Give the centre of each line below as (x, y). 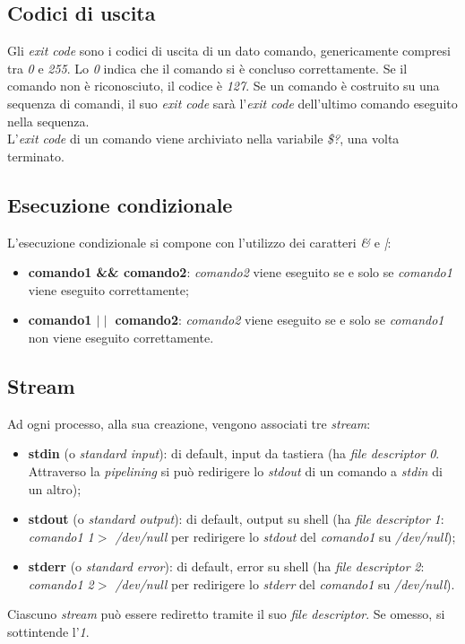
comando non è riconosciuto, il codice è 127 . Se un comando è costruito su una (224, 86)
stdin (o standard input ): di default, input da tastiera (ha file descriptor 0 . (234, 453)
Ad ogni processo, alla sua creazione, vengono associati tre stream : (189, 423)
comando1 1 (61, 536)
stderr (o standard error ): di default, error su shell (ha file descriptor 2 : (226, 566)
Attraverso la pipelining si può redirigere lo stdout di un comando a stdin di (235, 470)
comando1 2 (61, 583)
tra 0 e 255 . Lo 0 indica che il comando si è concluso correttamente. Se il (207, 68)
